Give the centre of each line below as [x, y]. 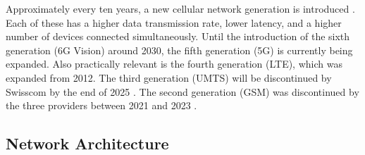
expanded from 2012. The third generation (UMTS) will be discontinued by [169, 77]
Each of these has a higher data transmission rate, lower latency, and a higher [174, 22]
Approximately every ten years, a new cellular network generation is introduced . [180, 8]
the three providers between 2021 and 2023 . [101, 105]
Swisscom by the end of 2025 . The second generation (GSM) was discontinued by [182, 91]
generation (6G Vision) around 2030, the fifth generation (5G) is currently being [179, 50]
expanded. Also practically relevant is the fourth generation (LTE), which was [174, 64]
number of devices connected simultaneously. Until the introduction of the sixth [178, 36]
